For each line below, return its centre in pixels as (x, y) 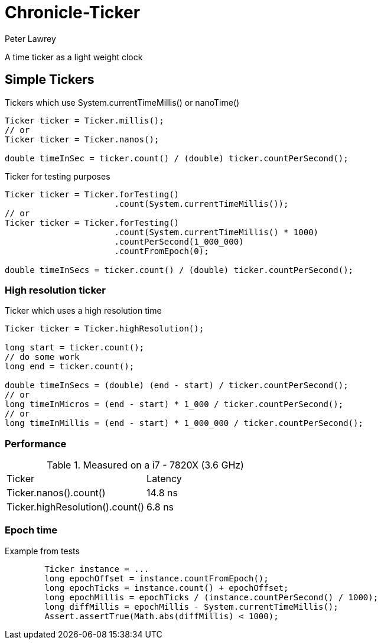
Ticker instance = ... (97, 569)
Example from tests (42, 551)
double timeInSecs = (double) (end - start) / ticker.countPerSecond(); (177, 386)
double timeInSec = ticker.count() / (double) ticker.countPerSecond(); (177, 158)
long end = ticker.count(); (70, 367)
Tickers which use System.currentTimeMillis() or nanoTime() (122, 102)
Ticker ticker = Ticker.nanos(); (82, 139)
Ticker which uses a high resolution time (83, 311)
